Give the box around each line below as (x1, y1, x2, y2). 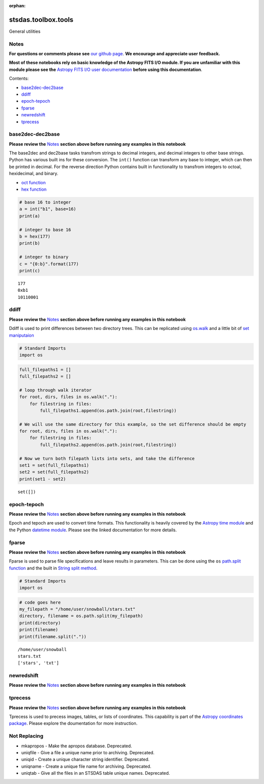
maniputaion (9, 332, 34, 338)
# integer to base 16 (19, 227, 71, 232)
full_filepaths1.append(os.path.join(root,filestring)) (40, 408, 177, 413)
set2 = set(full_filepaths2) (19, 469, 89, 475)
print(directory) (19, 620, 61, 626)
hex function (21, 186, 47, 193)
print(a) (19, 213, 41, 218)
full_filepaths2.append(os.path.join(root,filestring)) (40, 442, 177, 447)
